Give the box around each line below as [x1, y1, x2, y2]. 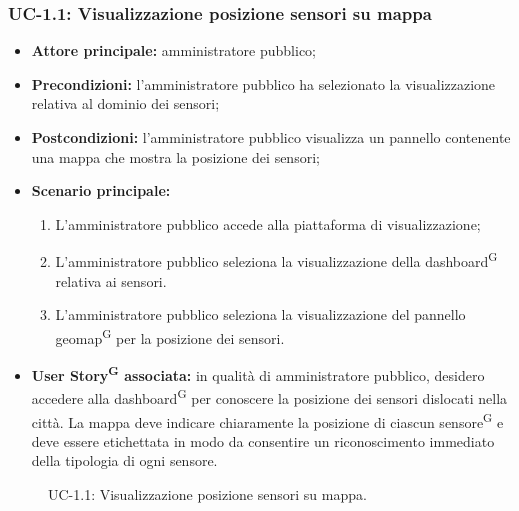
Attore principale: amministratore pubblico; [31, 40, 316, 61]
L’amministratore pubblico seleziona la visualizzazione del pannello [55, 304, 466, 325]
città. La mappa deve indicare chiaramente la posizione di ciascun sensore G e [31, 408, 504, 432]
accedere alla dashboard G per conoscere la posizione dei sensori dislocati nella [31, 385, 508, 408]
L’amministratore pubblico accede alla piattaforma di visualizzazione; [55, 213, 481, 234]
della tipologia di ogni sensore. [31, 450, 218, 471]
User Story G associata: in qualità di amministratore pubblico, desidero [31, 362, 485, 385]
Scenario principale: [31, 180, 171, 201]
